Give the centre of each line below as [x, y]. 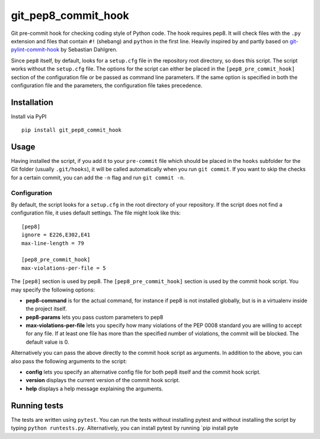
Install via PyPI [29, 116]
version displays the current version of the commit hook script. [103, 380]
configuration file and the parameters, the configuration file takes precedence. [107, 85]
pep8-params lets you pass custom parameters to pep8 [95, 317]
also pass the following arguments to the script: [69, 361]
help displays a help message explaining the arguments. [95, 389]
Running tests [37, 406]
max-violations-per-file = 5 [64, 268]
